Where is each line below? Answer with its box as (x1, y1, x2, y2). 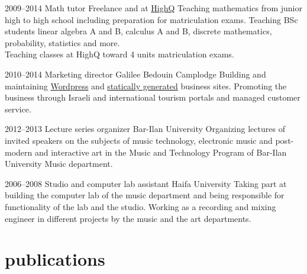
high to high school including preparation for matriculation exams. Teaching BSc (5, 13, 298, 25)
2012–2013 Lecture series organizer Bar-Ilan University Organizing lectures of (5, 123, 285, 135)
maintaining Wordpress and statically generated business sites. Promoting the (5, 79, 287, 92)
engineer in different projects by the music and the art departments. (5, 212, 251, 224)
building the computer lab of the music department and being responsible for (5, 189, 285, 201)
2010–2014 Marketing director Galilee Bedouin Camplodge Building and (5, 67, 266, 80)
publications (5, 247, 105, 271)
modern (5, 146, 33, 158)
